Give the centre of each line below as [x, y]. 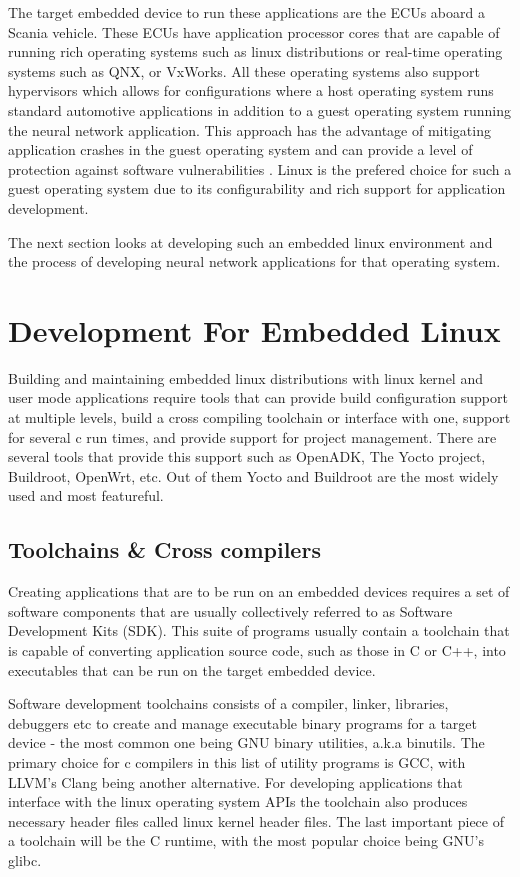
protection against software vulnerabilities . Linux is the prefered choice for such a [260, 168]
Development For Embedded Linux [254, 329]
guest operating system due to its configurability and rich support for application [257, 188]
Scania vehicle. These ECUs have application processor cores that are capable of [254, 31]
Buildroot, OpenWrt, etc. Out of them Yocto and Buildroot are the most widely [253, 475]
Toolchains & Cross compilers [164, 549]
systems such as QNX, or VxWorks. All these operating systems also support [244, 70]
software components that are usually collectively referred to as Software [230, 610]
